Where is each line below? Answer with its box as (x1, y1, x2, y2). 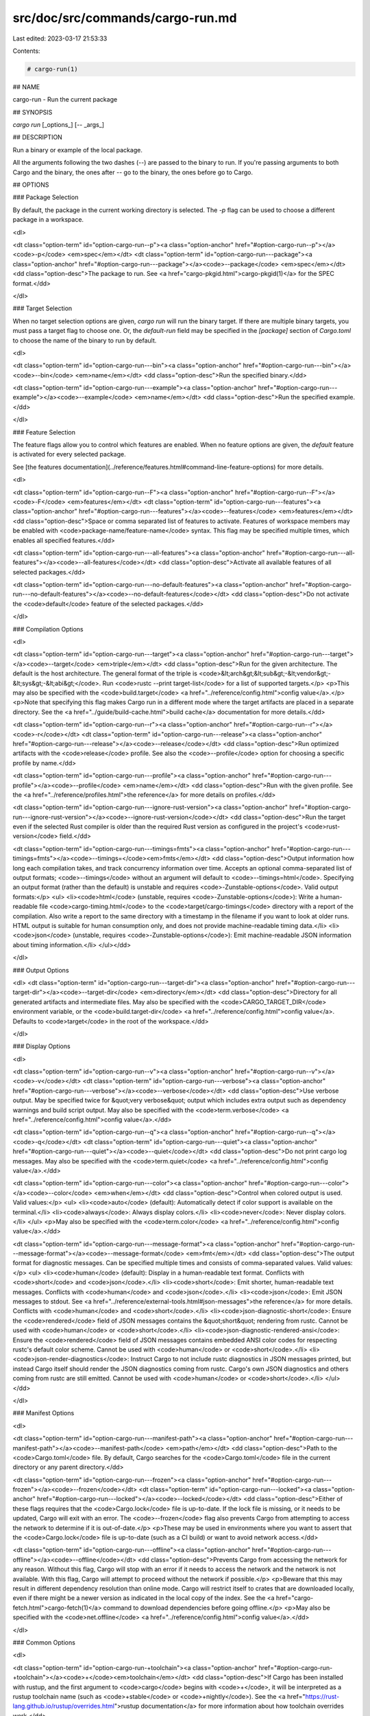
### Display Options (12, 1042, 71, 1050)
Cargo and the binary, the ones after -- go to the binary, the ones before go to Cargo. (12, 168, 254, 176)
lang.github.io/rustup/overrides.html (12, 1702, 114, 1711)
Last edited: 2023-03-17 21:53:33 (12, 34, 108, 43)
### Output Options (12, 966, 69, 974)
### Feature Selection (12, 428, 75, 436)
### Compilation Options (12, 625, 84, 633)
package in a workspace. (12, 216, 84, 224)
